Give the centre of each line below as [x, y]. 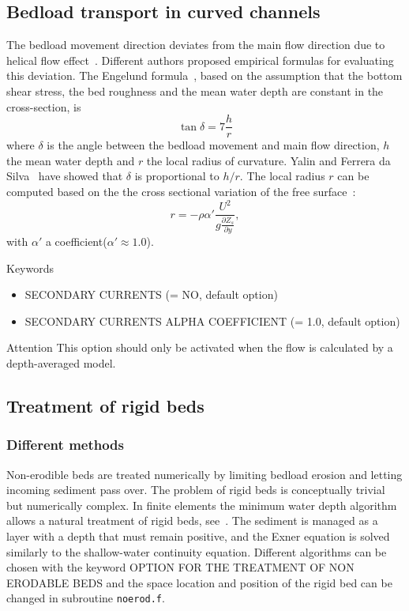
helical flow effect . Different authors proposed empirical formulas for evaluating [200, 60]
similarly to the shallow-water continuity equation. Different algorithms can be [197, 551]
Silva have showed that [65, 176]
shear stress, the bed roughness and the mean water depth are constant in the [195, 91]
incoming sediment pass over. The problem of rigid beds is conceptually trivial [196, 490]
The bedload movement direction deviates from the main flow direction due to [196, 45]
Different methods [66, 445]
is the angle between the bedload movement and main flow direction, [213, 145]
